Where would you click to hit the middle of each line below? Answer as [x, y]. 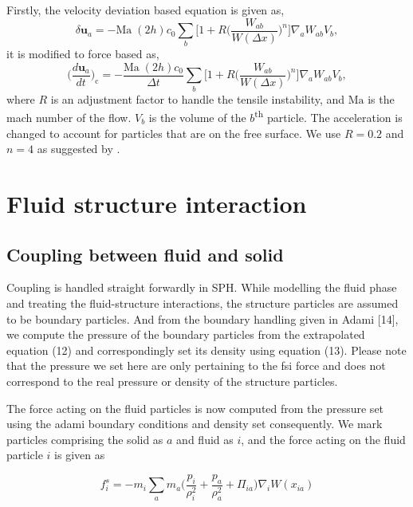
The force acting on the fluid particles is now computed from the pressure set [195, 408]
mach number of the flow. [69, 118]
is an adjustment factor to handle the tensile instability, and [198, 98]
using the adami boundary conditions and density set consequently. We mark [195, 424]
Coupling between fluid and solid [145, 254]
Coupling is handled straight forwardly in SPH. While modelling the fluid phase [202, 287]
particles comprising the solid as [85, 439]
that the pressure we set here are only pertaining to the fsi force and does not [196, 366]
